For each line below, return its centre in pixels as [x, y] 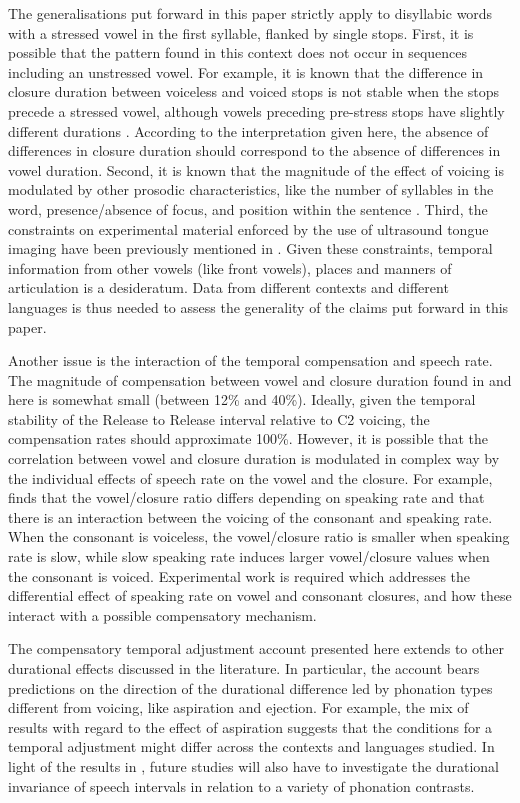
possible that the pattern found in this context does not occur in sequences [238, 52]
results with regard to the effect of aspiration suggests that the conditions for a [250, 726]
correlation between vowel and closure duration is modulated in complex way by [254, 458]
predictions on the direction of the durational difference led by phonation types [250, 687]
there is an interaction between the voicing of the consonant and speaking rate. [250, 516]
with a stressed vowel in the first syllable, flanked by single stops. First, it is [241, 32]
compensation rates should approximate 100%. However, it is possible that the [248, 438]
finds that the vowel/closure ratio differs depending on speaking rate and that [246, 497]
